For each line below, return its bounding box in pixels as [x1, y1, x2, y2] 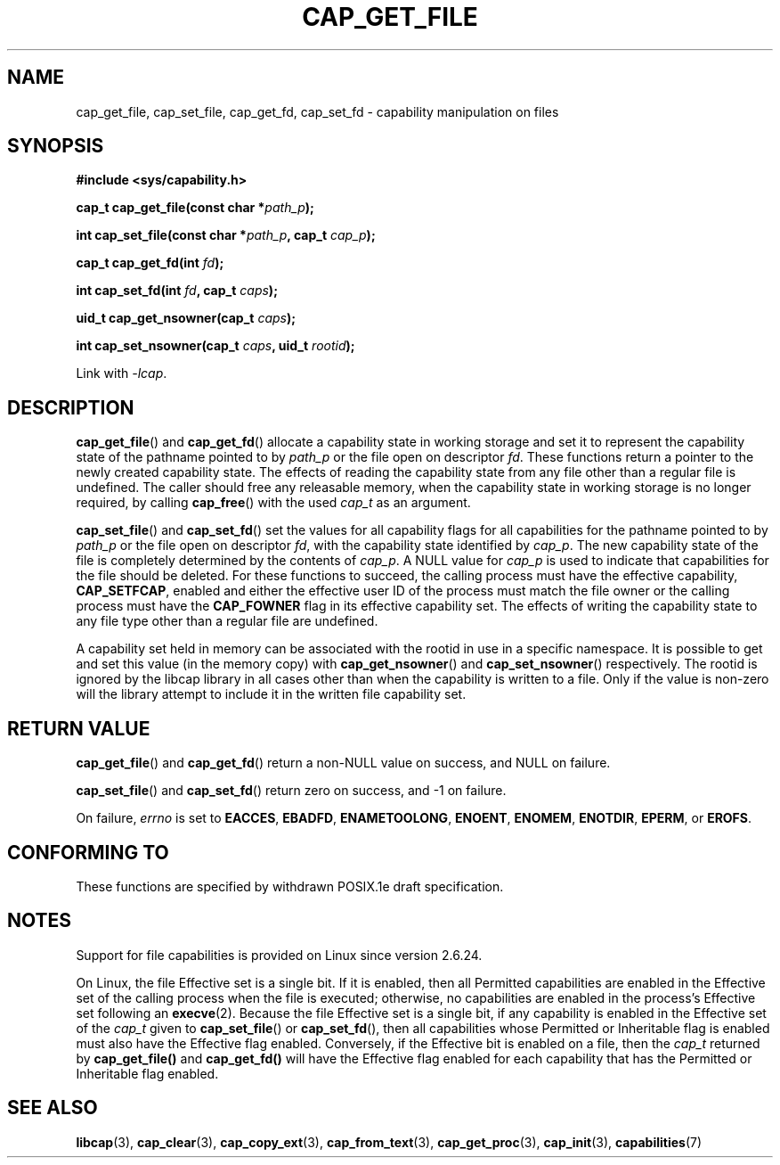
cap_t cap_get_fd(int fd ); [76, 255, 224, 271]
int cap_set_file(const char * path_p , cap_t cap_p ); [76, 227, 376, 243]
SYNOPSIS [7, 135, 104, 158]
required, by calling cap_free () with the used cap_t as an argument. [76, 495, 471, 511]
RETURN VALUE [7, 717, 150, 740]
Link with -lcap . [76, 365, 167, 381]
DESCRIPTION [7, 396, 134, 419]
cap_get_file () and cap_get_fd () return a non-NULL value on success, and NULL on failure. [76, 755, 611, 771]
